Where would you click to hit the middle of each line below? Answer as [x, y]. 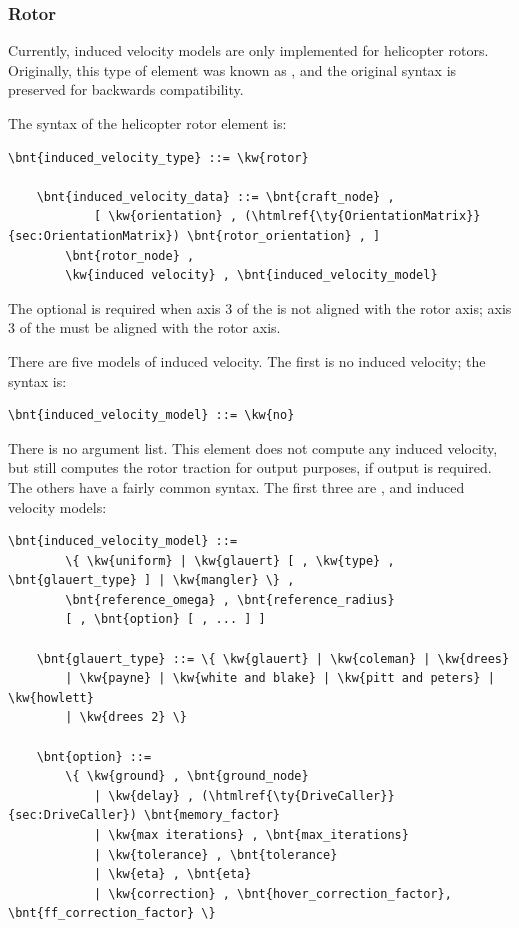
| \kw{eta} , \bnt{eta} [172, 874]
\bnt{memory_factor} [212, 815]
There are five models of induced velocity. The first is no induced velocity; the [247, 360]
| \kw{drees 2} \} [126, 717]
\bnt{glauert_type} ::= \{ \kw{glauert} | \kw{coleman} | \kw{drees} [273, 658]
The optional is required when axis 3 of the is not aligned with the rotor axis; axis [260, 307]
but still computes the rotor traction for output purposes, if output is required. [250, 467]
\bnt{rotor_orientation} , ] [283, 235]
